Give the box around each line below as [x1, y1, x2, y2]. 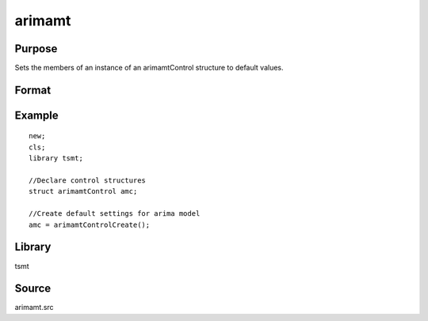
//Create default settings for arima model [29, 210, 201, 218]
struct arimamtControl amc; [29, 187, 138, 196]
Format [14, 83, 52, 96]
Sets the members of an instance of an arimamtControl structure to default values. [14, 63, 285, 73]
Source [14, 281, 52, 296]
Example [14, 108, 59, 122]
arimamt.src [14, 303, 55, 312]
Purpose [14, 42, 58, 55]
